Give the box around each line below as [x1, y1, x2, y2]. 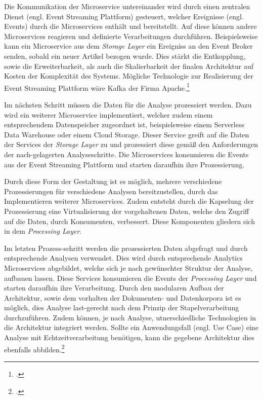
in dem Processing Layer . [4, 226, 82, 236]
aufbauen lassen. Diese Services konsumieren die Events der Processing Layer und [4, 272, 257, 283]
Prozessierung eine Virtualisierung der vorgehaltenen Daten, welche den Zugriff [4, 205, 249, 216]
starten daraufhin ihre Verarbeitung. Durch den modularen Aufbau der [4, 282, 224, 293]
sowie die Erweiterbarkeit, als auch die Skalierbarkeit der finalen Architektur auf [4, 60, 254, 71]
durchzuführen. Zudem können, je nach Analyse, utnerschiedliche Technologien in [4, 312, 256, 322]
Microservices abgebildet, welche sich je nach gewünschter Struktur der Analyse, [4, 262, 253, 273]
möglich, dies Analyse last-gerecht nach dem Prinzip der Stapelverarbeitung [4, 302, 239, 313]
